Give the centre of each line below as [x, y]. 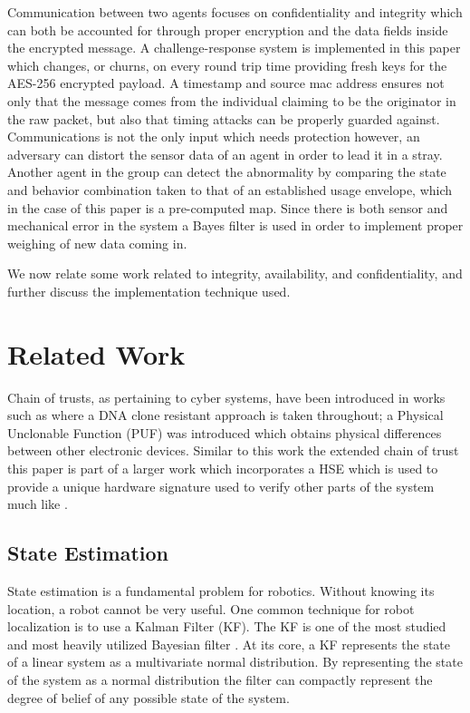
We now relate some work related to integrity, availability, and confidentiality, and [235, 273]
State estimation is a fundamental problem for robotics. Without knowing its [221, 590]
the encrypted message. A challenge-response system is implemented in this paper [234, 48]
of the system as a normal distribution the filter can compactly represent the [220, 679]
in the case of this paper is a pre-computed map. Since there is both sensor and [228, 207]
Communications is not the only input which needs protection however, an [214, 137]
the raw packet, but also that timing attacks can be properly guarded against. [224, 118]
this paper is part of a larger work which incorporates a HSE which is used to [223, 468]
